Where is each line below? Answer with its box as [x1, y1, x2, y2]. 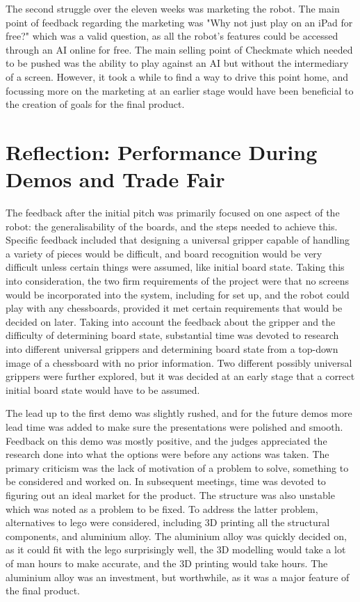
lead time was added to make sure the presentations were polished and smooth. [6, 419, 343, 434]
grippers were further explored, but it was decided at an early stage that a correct [6, 369, 355, 383]
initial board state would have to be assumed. [6, 382, 200, 397]
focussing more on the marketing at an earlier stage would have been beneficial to [6, 83, 354, 97]
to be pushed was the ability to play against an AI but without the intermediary [6, 56, 349, 70]
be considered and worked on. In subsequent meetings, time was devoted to [6, 474, 326, 489]
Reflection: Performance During [6, 137, 318, 166]
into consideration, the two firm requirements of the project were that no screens [6, 274, 350, 288]
